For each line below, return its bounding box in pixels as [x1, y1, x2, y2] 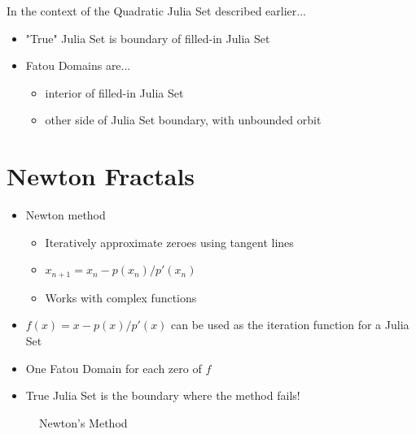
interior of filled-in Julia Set [45, 84, 184, 101]
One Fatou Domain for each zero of [25, 359, 202, 376]
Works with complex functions [45, 289, 197, 306]
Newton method [25, 206, 106, 224]
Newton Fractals [7, 159, 195, 193]
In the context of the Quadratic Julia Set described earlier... [7, 2, 306, 19]
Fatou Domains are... [25, 57, 131, 74]
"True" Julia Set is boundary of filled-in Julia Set [25, 29, 270, 46]
